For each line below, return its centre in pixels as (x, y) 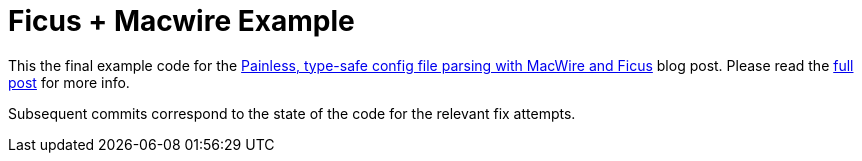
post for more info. (69, 82)
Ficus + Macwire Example (181, 21)
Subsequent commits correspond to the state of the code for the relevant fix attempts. (292, 113)
